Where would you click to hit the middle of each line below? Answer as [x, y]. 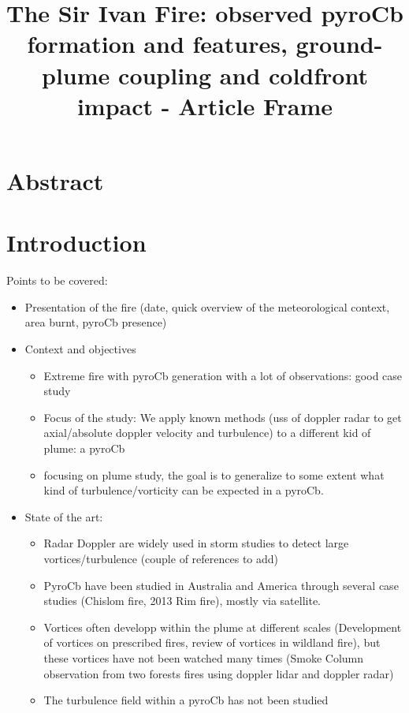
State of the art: [64, 516]
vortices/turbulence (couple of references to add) [161, 558]
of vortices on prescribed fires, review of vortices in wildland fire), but [212, 642]
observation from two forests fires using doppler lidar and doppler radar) [219, 673]
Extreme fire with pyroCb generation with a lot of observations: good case [223, 375]
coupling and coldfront [243, 75]
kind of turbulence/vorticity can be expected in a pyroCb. [184, 490]
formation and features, [157, 44]
